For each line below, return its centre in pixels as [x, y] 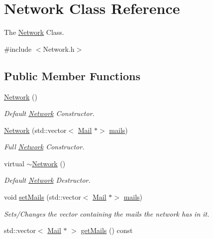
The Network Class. [34, 32]
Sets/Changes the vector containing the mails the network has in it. [107, 213]
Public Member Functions [72, 75]
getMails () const [107, 230]
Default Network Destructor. [47, 180]
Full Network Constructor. [44, 147]
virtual [14, 163]
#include [18, 49]
